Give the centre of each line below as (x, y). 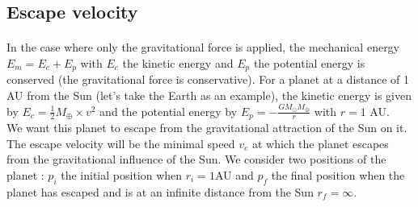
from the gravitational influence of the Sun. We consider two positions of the (196, 159)
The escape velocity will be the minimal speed (121, 143)
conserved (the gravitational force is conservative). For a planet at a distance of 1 (208, 79)
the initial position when (122, 174)
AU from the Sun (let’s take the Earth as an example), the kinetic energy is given (209, 95)
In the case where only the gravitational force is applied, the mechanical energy (203, 47)
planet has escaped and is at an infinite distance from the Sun (160, 191)
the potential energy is (309, 62)
